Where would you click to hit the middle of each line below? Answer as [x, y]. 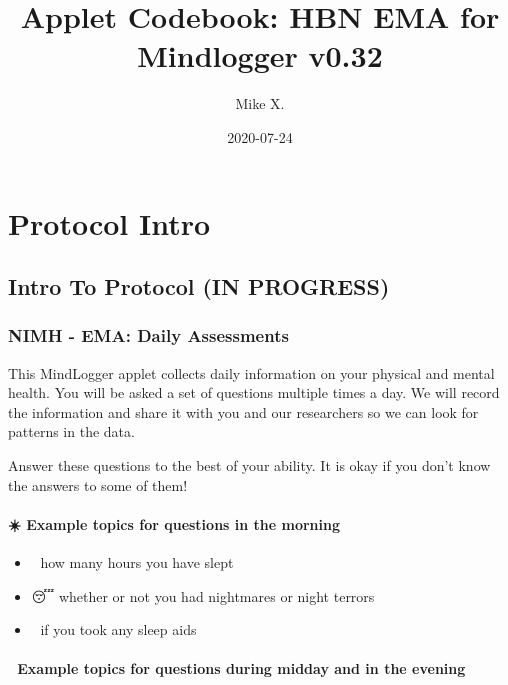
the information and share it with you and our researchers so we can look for [243, 411]
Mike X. [260, 103]
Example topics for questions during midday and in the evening [241, 668]
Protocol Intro [109, 222]
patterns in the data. [71, 431]
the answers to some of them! [98, 484]
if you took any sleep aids [118, 629]
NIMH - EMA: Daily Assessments [148, 335]
